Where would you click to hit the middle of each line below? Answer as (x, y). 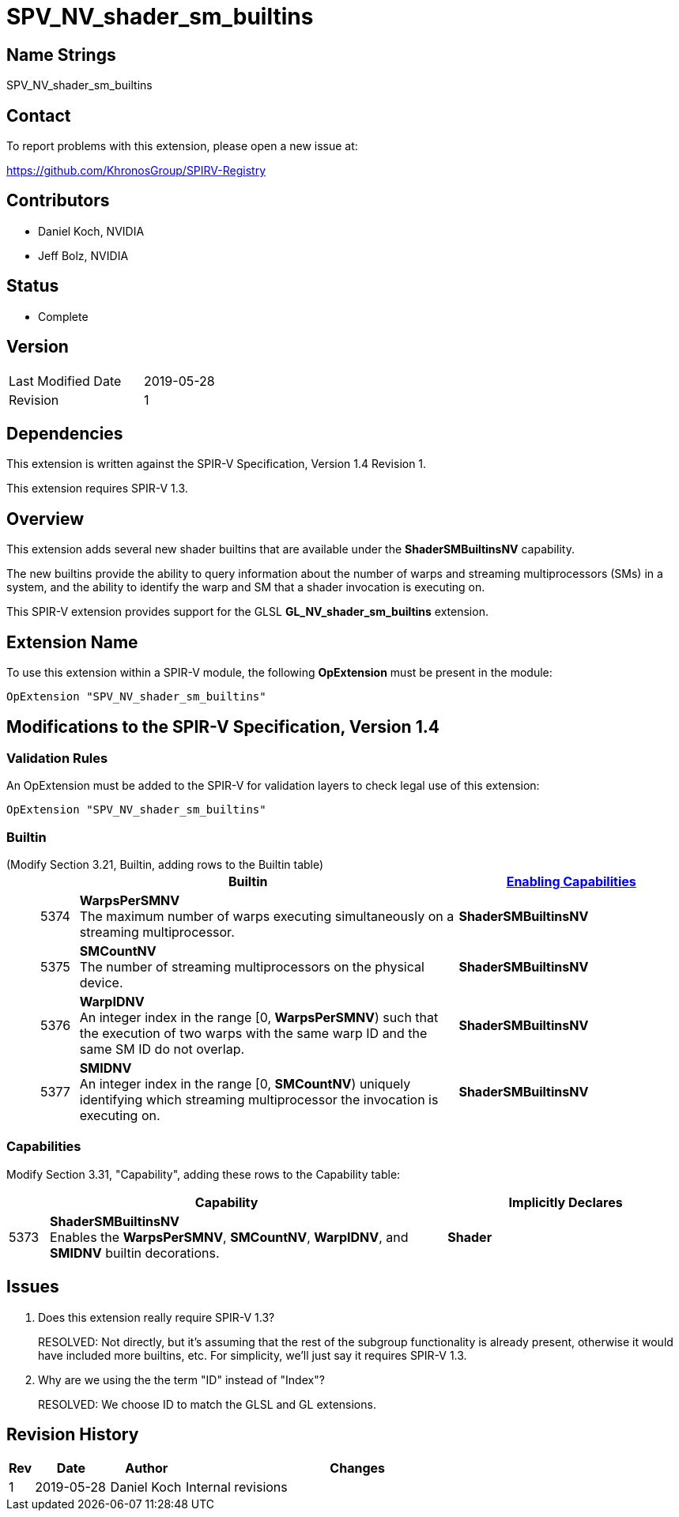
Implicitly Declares (566, 1202)
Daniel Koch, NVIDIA (91, 231)
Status (33, 286)
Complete (63, 316)
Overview (45, 519)
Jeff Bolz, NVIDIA (83, 255)
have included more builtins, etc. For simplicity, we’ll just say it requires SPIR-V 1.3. (253, 1355)
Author (147, 1468)
